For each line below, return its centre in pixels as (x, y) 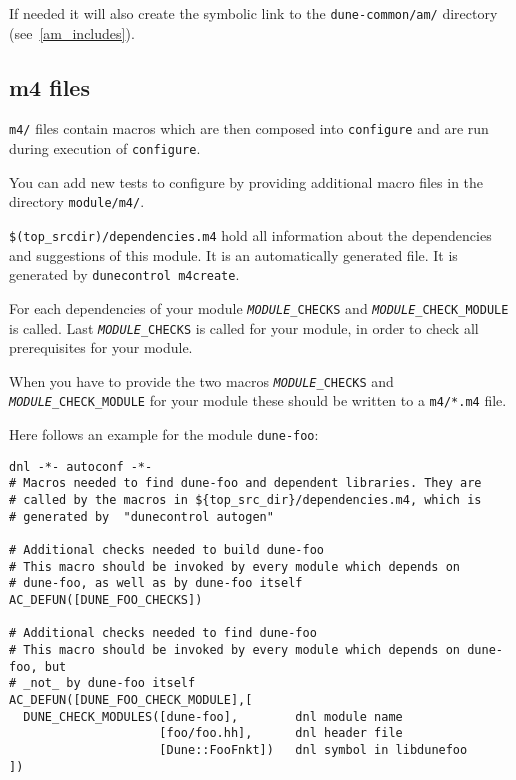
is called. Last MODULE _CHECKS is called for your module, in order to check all (244, 327)
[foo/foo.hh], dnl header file (281, 733)
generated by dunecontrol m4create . (124, 274)
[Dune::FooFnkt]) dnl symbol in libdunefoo (313, 749)
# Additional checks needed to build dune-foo (166, 550)
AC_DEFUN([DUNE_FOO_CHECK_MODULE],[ (131, 699)
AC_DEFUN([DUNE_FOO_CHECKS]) (106, 600)
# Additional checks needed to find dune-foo (163, 633)
